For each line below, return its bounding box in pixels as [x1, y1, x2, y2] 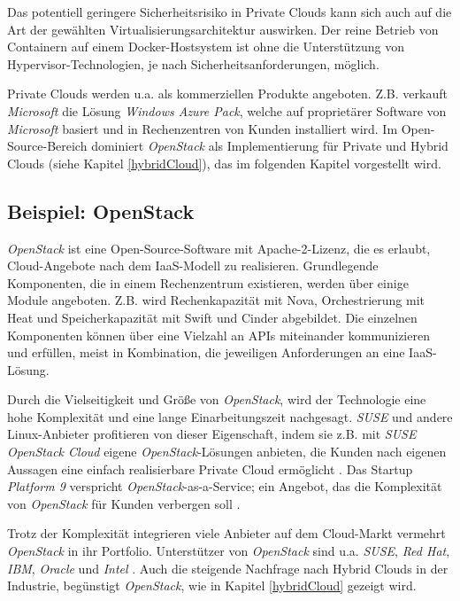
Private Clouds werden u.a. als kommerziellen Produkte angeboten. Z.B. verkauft [7, 84, 448, 103]
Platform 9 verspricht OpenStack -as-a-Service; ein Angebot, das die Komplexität [7, 477, 442, 496]
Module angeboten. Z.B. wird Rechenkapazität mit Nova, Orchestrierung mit [7, 291, 425, 309]
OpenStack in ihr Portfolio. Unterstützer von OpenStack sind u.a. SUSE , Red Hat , [7, 542, 450, 560]
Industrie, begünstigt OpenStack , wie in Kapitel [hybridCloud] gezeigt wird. [7, 576, 417, 595]
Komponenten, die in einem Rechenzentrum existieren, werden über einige [7, 273, 409, 292]
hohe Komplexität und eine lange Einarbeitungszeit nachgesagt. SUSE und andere [7, 407, 453, 425]
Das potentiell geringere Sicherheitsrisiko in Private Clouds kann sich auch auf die [7, 3, 452, 20]
